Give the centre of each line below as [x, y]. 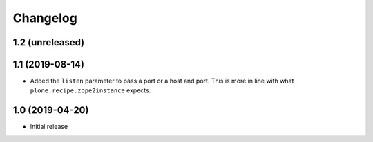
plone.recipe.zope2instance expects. [90, 90]
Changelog [45, 18]
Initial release [49, 127]
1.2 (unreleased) [49, 42]
